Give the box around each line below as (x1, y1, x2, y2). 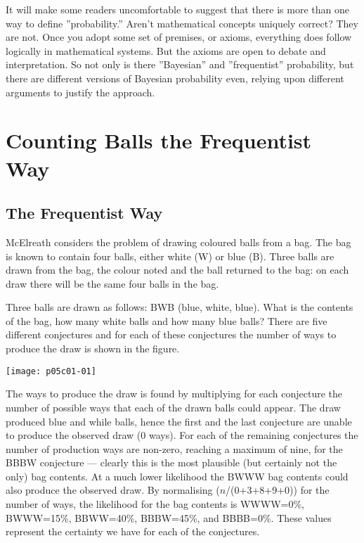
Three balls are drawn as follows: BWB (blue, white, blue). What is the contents (6, 300, 353, 314)
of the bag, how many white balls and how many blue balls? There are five (6, 313, 327, 328)
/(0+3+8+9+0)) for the (226, 483, 330, 497)
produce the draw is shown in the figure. (6, 341, 180, 356)
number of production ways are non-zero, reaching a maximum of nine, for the (6, 441, 343, 456)
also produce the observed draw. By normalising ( (6, 483, 220, 497)
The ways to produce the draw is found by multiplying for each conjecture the (6, 386, 343, 401)
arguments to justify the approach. (6, 84, 155, 99)
